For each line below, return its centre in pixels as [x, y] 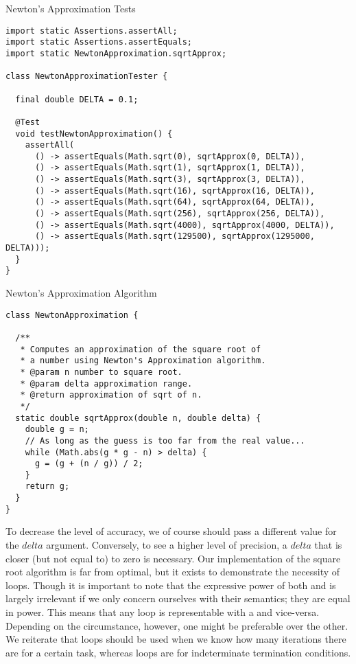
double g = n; [57, 430]
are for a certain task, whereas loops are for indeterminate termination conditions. [178, 652]
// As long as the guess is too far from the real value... [165, 440]
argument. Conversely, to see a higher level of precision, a [167, 545]
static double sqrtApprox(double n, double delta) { [138, 418]
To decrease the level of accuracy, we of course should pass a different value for [171, 531]
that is [328, 545]
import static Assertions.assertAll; [92, 31]
